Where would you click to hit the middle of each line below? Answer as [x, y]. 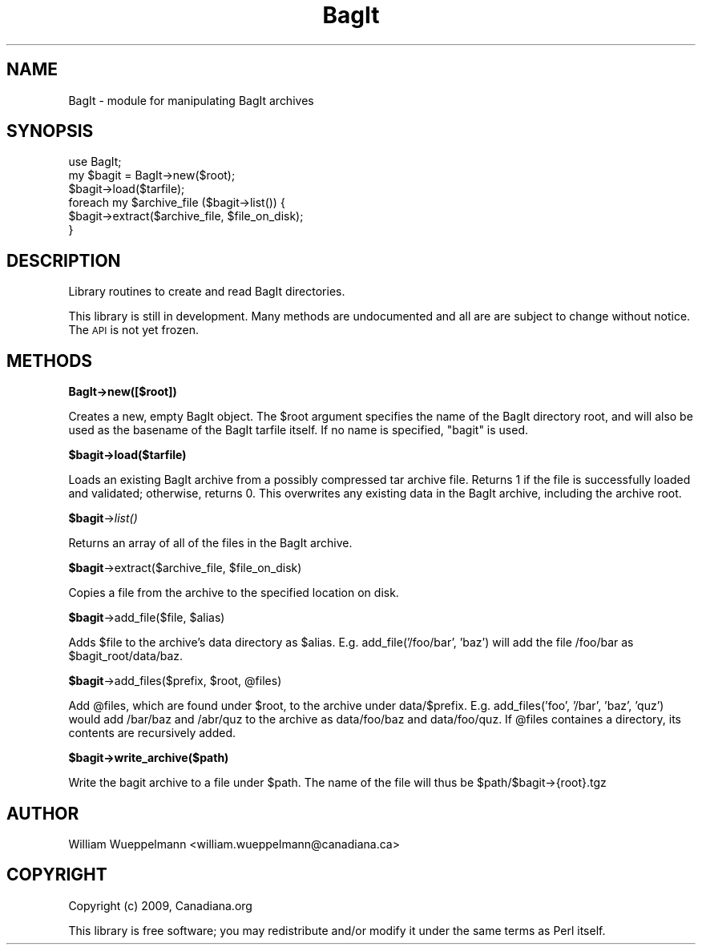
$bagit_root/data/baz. [126, 656]
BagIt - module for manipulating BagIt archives [191, 100]
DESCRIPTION [64, 260]
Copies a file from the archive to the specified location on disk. [234, 593]
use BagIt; [95, 162]
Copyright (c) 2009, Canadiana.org [160, 905]
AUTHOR [43, 813]
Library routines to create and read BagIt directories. [207, 292]
